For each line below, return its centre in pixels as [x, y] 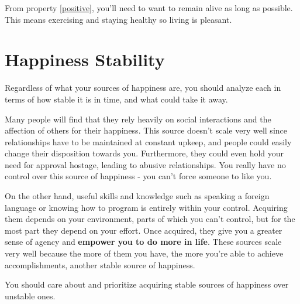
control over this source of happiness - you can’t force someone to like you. [138, 176]
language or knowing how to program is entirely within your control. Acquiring [146, 207]
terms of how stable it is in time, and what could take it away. [116, 99]
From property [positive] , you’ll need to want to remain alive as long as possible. [149, 8]
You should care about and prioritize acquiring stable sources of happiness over [147, 284]
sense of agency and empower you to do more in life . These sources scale [143, 242]
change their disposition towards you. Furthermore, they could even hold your [144, 153]
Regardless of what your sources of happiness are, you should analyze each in [143, 88]
